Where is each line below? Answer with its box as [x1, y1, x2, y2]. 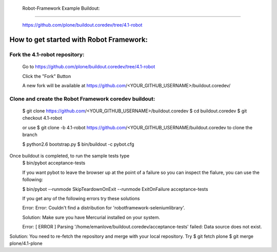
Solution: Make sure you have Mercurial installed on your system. [22, 214, 161, 220]
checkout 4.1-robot [22, 115, 63, 121]
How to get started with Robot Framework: [9, 35, 148, 44]
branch [22, 131, 38, 138]
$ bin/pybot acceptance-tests [22, 160, 86, 166]
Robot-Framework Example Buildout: [22, 5, 100, 11]
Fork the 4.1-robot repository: [9, 51, 85, 59]
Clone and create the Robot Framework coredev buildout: [9, 95, 155, 102]
